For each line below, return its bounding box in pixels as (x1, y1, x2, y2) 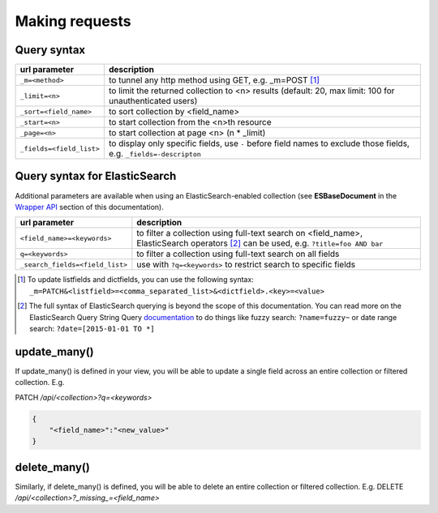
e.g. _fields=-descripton (108, 148, 202, 160)
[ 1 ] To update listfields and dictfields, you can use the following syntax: (17, 275, 255, 284)
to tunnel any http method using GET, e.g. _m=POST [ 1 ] (108, 75, 320, 86)
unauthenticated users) (108, 96, 198, 107)
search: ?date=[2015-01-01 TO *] (29, 323, 156, 333)
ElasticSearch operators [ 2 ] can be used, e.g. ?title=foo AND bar (136, 237, 384, 249)
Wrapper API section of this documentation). (15, 202, 164, 212)
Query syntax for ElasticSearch (15, 169, 177, 183)
